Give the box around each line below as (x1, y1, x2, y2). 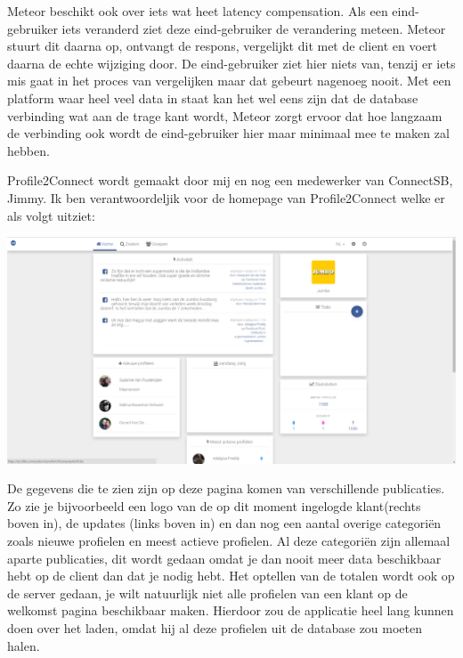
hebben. (7, 141, 50, 159)
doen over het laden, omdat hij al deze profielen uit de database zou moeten (7, 618, 423, 637)
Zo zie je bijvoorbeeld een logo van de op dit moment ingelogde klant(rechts (7, 496, 421, 515)
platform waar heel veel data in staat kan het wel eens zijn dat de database (7, 88, 418, 107)
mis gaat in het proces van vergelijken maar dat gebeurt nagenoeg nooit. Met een (7, 71, 451, 90)
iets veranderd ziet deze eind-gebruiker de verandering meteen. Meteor (61, 19, 446, 37)
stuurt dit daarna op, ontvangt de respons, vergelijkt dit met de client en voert (7, 37, 438, 55)
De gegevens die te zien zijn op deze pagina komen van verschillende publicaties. (7, 479, 445, 498)
